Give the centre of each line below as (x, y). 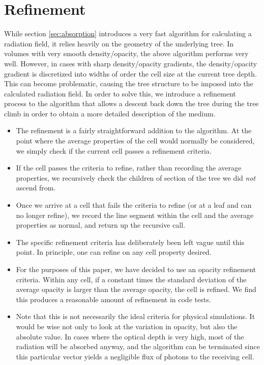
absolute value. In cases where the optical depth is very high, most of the (130, 336)
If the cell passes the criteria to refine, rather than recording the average (129, 168)
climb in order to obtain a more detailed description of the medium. (110, 113)
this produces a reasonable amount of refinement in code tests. (113, 299)
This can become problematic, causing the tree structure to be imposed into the (129, 83)
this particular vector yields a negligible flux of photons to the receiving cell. (135, 356)
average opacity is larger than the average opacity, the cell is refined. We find (136, 289)
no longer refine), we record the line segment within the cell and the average (135, 215)
